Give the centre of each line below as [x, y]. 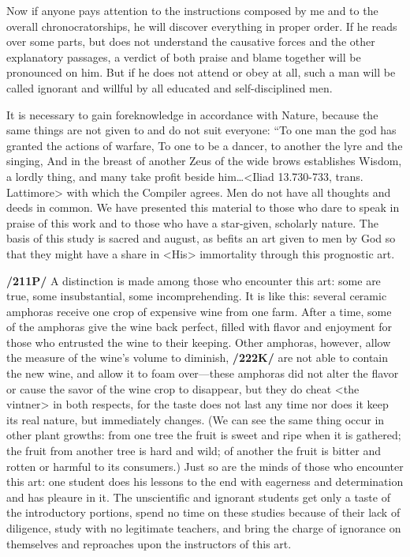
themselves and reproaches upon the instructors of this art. [149, 543]
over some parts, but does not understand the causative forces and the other [191, 41]
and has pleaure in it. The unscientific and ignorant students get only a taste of [198, 497]
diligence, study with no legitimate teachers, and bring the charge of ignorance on [204, 528]
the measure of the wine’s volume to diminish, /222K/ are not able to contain [198, 358]
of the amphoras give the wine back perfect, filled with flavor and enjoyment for [199, 327]
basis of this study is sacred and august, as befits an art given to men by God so [201, 238]
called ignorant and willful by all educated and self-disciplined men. [170, 87]
